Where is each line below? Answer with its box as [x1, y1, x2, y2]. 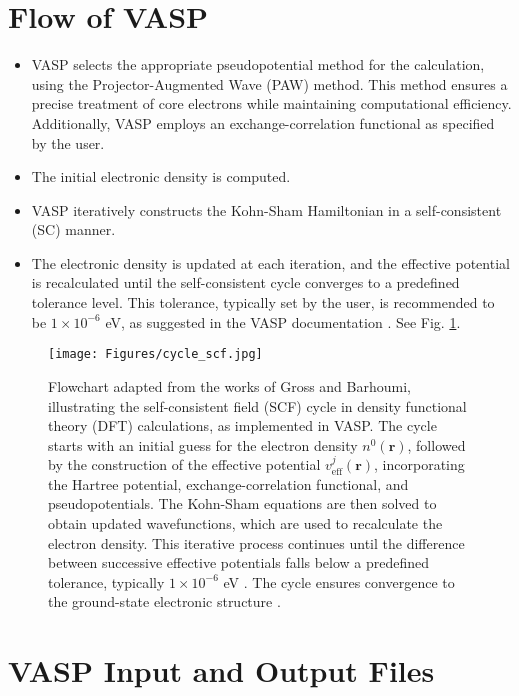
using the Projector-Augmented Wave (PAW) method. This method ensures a [31, 73, 508, 94]
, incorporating [374, 454, 465, 475]
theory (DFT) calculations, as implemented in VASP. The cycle [48, 415, 437, 436]
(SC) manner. [31, 219, 116, 240]
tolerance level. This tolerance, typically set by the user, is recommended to [31, 292, 495, 313]
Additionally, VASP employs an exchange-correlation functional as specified [31, 112, 495, 133]
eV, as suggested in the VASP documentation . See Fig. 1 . [105, 311, 461, 332]
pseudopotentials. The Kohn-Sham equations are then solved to [48, 493, 437, 514]
